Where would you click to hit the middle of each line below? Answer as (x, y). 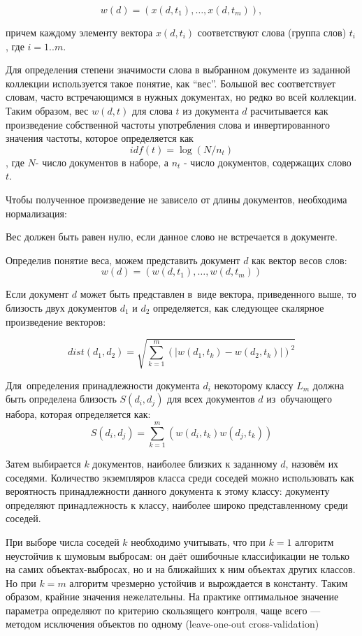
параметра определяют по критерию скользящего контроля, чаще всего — (163, 610)
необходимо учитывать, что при (198, 541)
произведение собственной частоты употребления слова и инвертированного (168, 124)
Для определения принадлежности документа (103, 385)
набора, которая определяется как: (78, 414)
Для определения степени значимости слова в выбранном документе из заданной (178, 70)
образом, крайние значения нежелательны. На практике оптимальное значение (172, 597)
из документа (211, 110)
